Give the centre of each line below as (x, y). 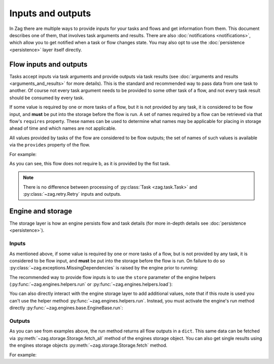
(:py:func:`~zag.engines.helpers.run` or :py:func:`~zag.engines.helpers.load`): (91, 284)
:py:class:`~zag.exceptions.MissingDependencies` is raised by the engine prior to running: (104, 268)
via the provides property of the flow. (50, 145)
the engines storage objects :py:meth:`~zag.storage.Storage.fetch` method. (88, 345)
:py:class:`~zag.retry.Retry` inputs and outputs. (72, 194)
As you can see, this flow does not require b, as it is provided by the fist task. (90, 163)
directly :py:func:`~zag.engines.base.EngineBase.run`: (66, 308)
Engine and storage (41, 211)
